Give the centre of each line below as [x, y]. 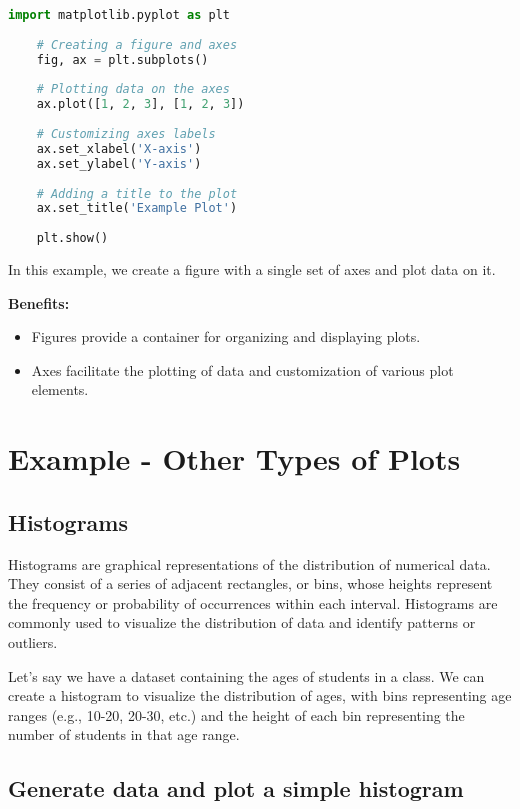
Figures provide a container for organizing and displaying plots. [226, 336]
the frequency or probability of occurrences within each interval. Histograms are [253, 602]
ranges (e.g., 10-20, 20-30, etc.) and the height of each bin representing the [236, 714]
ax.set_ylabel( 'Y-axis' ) [119, 163]
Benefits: [39, 302]
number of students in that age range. [124, 734]
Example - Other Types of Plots [234, 458]
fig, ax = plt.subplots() [122, 59]
